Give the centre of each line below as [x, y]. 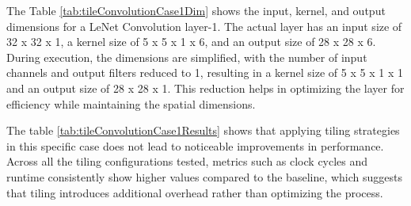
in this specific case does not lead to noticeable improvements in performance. [195, 145]
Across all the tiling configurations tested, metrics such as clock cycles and [187, 161]
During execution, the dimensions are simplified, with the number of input [187, 57]
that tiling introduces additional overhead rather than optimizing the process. [195, 192]
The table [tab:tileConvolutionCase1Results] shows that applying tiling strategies [203, 130]
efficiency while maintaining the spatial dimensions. [131, 103]
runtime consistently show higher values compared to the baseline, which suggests [205, 176]
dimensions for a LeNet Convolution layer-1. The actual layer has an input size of [204, 26]
